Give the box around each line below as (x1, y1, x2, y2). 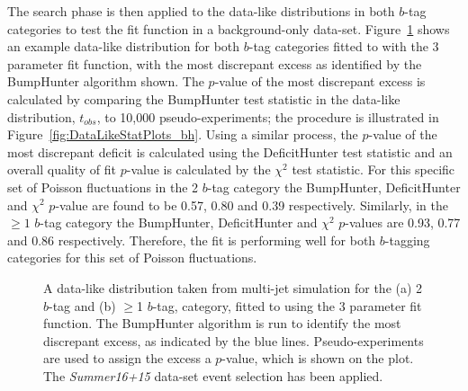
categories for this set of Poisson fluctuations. (7, 248, 257, 267)
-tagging (384, 230, 430, 249)
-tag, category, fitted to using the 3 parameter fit (152, 296, 422, 315)
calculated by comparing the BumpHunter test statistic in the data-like (7, 89, 400, 108)
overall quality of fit (7, 160, 117, 179)
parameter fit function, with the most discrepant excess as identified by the (7, 54, 422, 73)
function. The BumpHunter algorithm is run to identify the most (43, 314, 401, 333)
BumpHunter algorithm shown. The (7, 72, 204, 91)
